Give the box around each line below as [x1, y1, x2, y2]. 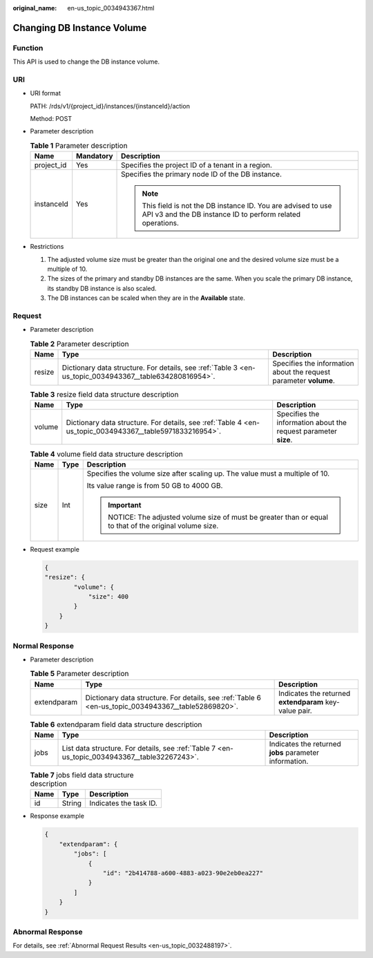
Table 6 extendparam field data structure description [30, 720, 202, 729]
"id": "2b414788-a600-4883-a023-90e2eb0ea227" [102, 869, 264, 877]
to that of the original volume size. [108, 520, 219, 530]
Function [12, 43, 44, 53]
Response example [30, 812, 84, 820]
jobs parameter [269, 748, 320, 758]
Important [108, 500, 142, 509]
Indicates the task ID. [89, 798, 158, 808]
